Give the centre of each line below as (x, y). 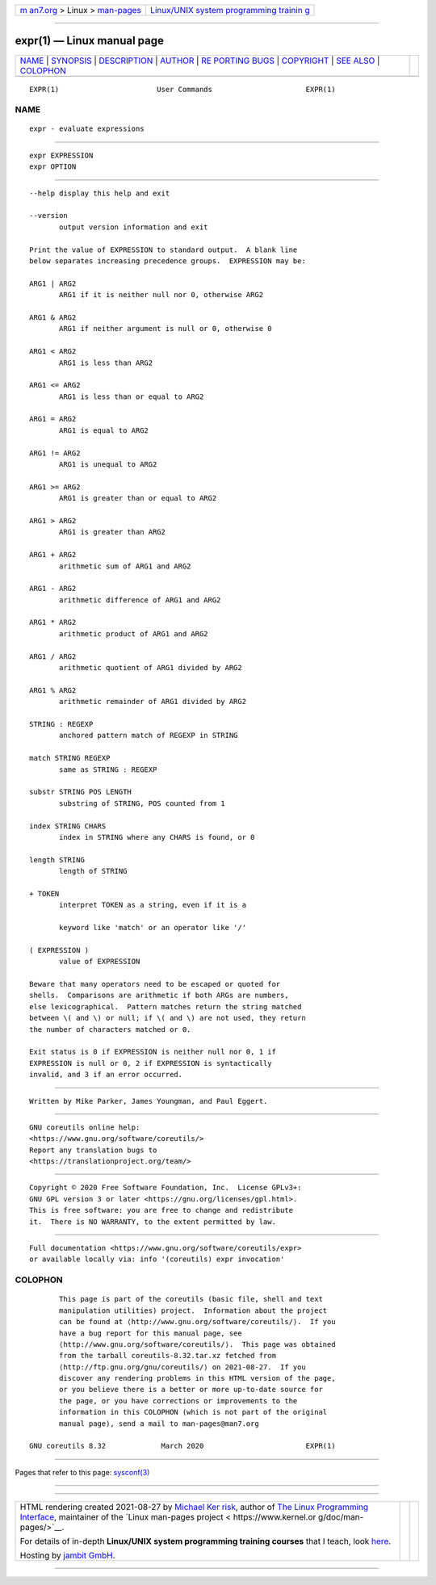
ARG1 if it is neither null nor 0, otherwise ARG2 (161, 295)
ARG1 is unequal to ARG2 (108, 465)
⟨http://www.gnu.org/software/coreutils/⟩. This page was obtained (197, 1344)
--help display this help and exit (100, 193)
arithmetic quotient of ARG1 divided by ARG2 (151, 668)
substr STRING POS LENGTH (81, 792)
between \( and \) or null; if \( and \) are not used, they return (168, 1018)
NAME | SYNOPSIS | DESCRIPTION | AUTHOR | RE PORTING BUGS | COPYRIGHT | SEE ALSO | (200, 61)
